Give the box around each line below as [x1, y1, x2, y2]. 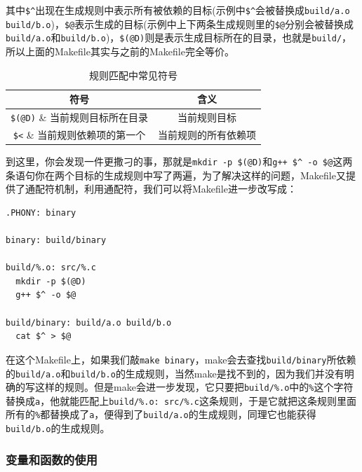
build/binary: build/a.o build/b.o [6, 317, 172, 328]
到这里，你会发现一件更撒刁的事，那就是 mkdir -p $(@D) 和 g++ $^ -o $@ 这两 [6, 154, 353, 169]
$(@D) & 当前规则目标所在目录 [11, 110, 149, 124]
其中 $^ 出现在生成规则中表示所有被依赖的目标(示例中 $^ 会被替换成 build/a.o [6, 3, 350, 17]
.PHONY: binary [6, 207, 76, 218]
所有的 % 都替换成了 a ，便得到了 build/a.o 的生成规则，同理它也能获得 [6, 407, 316, 422]
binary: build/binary [6, 235, 107, 246]
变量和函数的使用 [6, 450, 98, 468]
